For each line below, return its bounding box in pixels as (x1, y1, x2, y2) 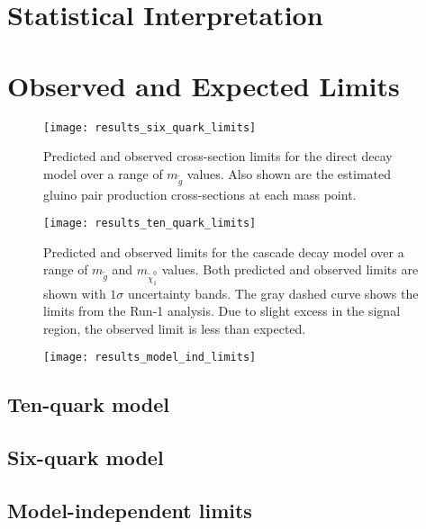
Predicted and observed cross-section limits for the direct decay (43, 147, 393, 166)
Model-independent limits (7, 497, 252, 524)
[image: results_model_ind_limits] (43, 351, 257, 364)
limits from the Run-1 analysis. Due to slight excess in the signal (43, 301, 401, 320)
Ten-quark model (7, 390, 170, 418)
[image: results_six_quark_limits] (43, 121, 257, 134)
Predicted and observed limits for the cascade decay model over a (43, 242, 404, 261)
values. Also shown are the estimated (186, 164, 392, 183)
